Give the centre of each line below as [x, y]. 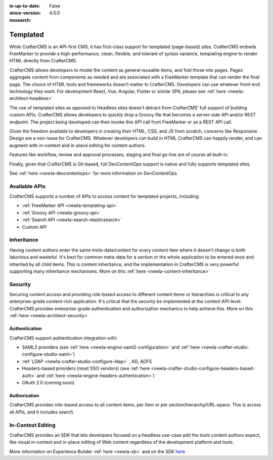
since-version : [25, 13]
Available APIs [27, 186]
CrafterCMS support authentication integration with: [63, 338]
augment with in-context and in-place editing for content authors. [78, 145]
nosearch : [20, 20]
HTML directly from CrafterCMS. [43, 61]
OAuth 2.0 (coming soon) [48, 383]
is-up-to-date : [25, 6]
